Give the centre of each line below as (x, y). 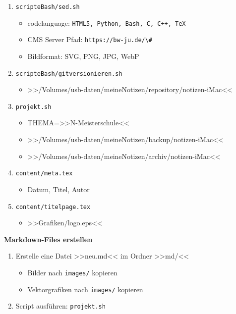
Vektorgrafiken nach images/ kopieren (85, 289)
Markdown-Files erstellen (48, 239)
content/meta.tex (44, 174)
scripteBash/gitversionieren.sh (69, 74)
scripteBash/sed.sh (48, 7)
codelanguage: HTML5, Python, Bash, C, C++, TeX (107, 23)
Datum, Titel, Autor (59, 189)
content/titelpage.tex (53, 207)
